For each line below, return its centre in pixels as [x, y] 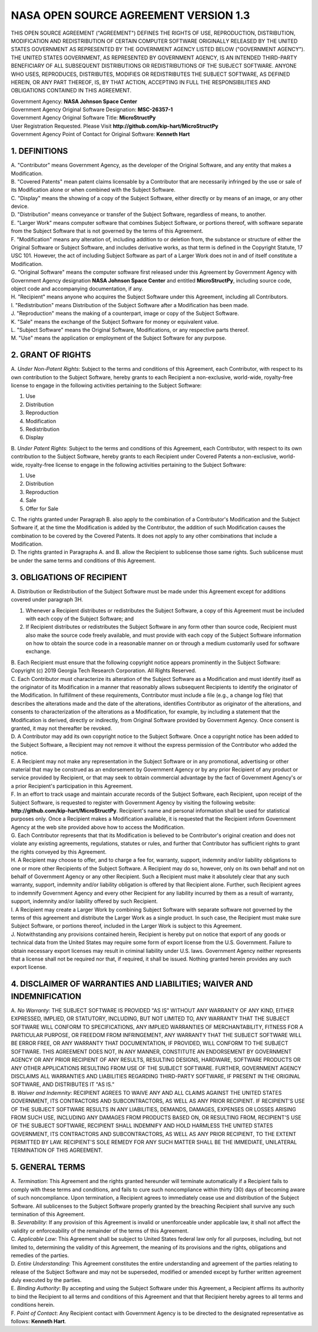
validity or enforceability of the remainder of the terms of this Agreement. [100, 1231]
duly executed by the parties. [46, 1280]
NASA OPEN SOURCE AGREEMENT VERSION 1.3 [130, 15]
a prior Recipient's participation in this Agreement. [72, 786]
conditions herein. [33, 1305]
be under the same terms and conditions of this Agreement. [83, 560]
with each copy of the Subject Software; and [80, 619]
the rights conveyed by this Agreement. [59, 852]
